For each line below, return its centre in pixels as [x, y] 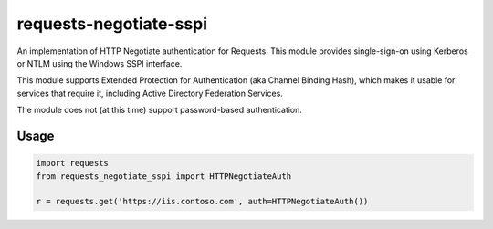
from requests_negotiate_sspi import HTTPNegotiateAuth [164, 176]
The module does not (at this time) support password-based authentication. [160, 110]
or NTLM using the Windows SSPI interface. [100, 63]
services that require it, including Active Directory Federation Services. [150, 93]
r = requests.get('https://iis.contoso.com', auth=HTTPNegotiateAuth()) [202, 202]
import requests [73, 163]
